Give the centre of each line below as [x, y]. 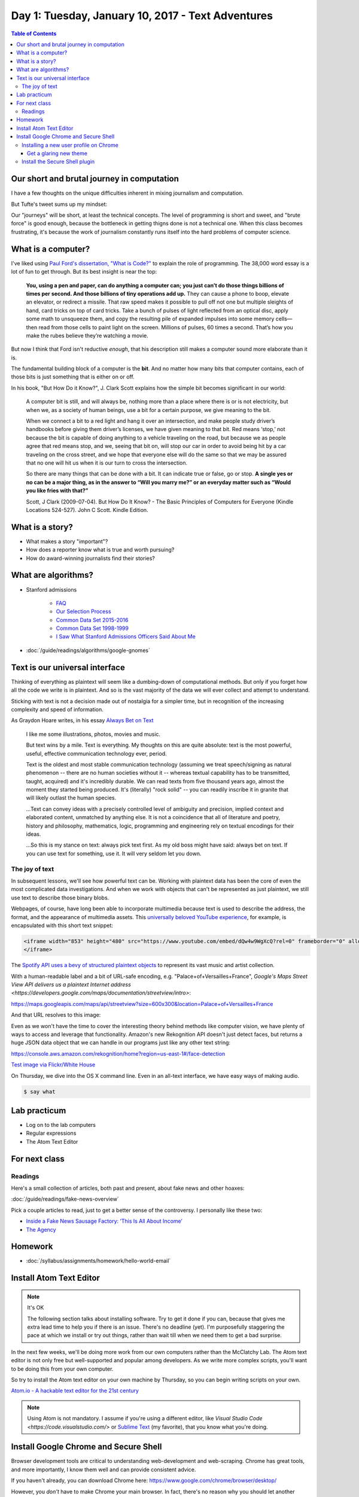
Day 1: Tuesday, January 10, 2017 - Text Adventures [142, 16]
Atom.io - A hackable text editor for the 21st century [75, 1391]
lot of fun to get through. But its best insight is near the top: [84, 272]
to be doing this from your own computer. [62, 1369]
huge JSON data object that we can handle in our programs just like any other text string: [121, 1043]
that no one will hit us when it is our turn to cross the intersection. [107, 463]
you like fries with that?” [57, 490]
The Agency [41, 1229]
